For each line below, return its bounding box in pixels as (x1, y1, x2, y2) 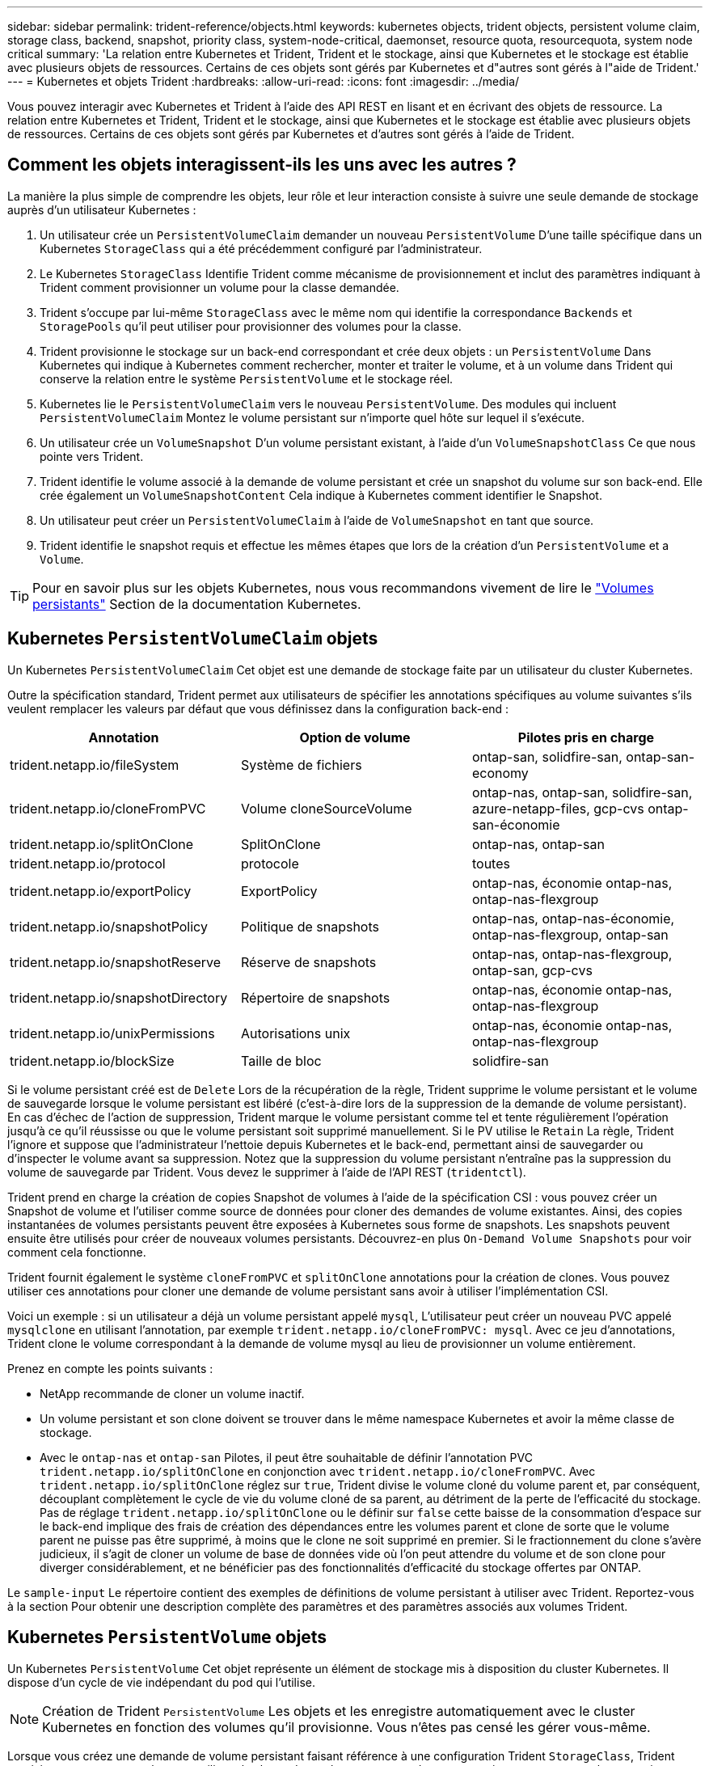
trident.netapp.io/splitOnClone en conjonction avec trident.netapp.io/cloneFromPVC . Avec (40, 1464, 596, 1478)
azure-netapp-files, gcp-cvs (471, 800, 644, 817)
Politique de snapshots (240, 918, 379, 935)
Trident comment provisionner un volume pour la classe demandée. (40, 280, 399, 294)
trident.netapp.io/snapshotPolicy (10, 918, 208, 935)
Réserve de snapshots (240, 953, 377, 970)
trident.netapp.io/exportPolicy (10, 882, 192, 899)
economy (471, 764, 529, 781)
